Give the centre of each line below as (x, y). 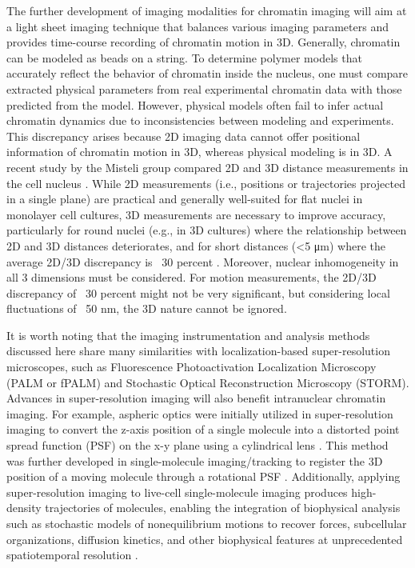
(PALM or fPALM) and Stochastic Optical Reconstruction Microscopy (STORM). (208, 382)
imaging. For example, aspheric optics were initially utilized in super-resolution (200, 413)
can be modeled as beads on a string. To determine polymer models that (184, 57)
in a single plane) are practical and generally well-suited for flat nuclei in (185, 199)
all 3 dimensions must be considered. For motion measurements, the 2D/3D (192, 277)
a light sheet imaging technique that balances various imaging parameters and (198, 26)
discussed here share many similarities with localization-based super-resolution (198, 351)
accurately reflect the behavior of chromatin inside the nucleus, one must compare (207, 73)
